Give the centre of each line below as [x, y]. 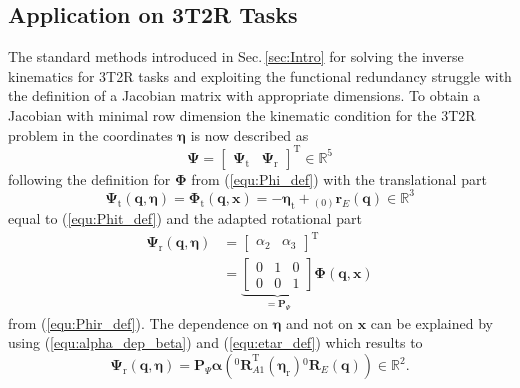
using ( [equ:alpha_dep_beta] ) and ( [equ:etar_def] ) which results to [215, 342]
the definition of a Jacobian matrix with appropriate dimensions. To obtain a [244, 95]
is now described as [249, 134]
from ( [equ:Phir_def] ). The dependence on [138, 322]
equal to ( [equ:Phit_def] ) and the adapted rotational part [185, 218]
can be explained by [431, 322]
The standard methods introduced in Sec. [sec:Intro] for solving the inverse [236, 56]
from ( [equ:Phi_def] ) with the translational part [339, 178]
